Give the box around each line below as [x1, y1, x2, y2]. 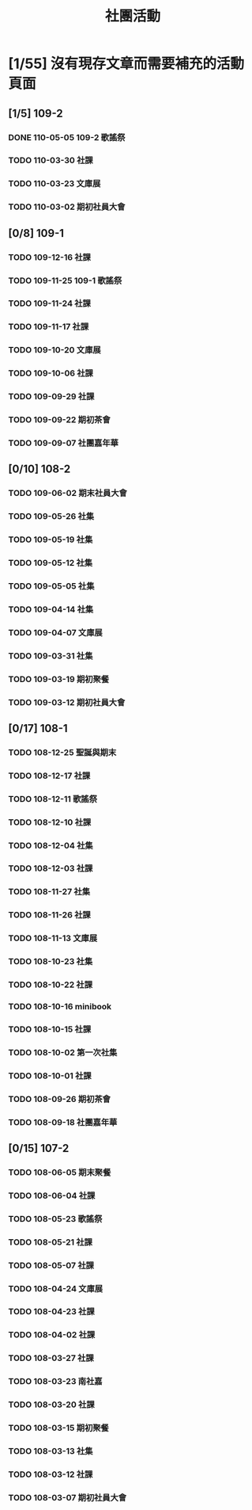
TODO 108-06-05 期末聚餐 [8, 1166, 111, 1177]
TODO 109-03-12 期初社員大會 [8, 696, 126, 707]
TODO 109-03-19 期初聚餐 [8, 673, 109, 684]
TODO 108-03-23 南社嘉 [8, 1376, 103, 1387]
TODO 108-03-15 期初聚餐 [8, 1423, 109, 1434]
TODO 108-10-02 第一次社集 [8, 1047, 118, 1058]
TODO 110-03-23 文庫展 [8, 178, 101, 189]
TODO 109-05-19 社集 [8, 534, 93, 545]
